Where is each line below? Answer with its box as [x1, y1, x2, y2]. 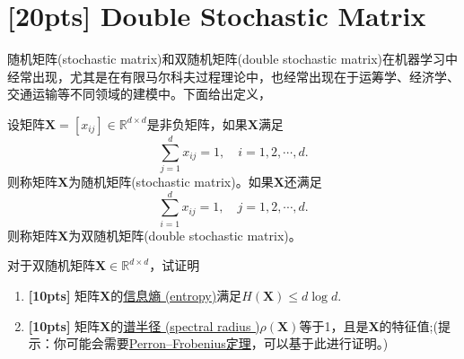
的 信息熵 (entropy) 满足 [110, 285, 242, 304]
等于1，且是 [299, 316, 369, 335]
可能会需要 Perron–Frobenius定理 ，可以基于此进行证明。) [66, 334, 389, 353]
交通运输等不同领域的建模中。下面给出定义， [7, 84, 271, 103]
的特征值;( [379, 316, 438, 335]
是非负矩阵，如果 [146, 114, 248, 133]
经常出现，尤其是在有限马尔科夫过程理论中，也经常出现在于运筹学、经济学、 [7, 66, 460, 85]
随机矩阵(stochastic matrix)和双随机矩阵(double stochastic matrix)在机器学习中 [7, 49, 459, 68]
